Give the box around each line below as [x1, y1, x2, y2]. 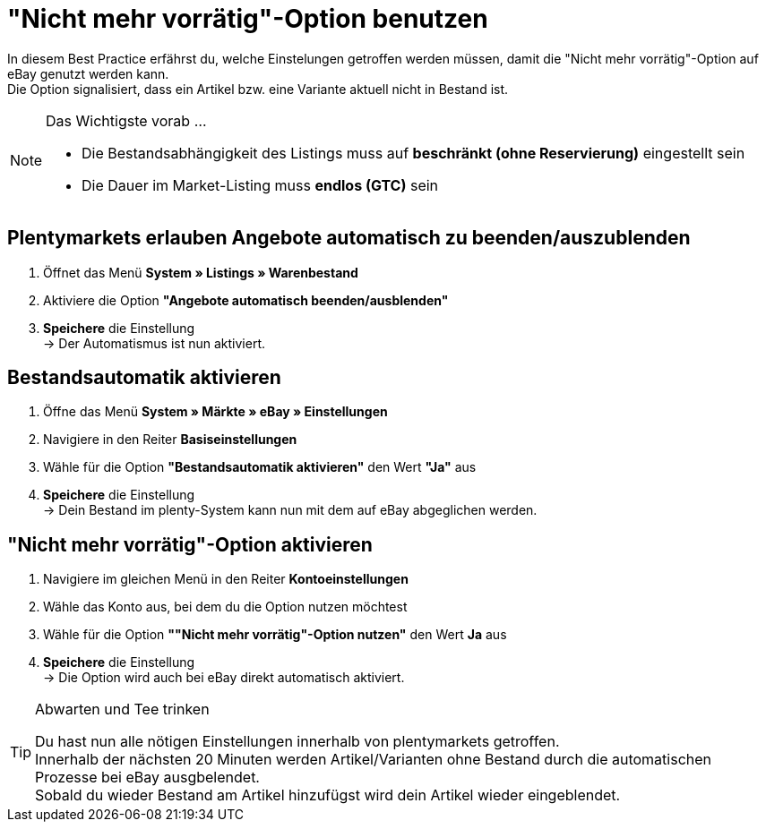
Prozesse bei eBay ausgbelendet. [35, 768, 260, 787]
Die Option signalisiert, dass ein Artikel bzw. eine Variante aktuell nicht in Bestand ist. [7, 81, 509, 97]
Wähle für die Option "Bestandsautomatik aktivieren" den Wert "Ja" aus [43, 459, 477, 475]
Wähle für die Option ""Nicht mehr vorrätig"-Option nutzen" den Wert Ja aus [43, 627, 507, 643]
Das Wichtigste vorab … [46, 111, 207, 130]
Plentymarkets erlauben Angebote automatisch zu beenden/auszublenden [7, 226, 691, 250]
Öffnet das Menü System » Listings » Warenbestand [43, 264, 358, 280]
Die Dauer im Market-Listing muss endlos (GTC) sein [82, 175, 439, 194]
